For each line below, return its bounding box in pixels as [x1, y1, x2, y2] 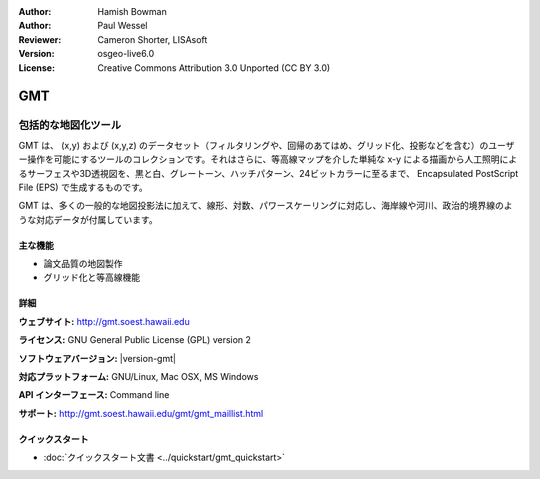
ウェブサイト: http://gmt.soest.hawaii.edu [18, 315, 190, 327]
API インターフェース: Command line [18, 389, 170, 401]
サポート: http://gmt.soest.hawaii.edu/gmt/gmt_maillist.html [18, 407, 264, 419]
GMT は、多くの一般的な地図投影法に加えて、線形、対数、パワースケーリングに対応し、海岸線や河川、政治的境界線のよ [18, 200, 513, 212]
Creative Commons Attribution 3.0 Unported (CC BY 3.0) [97, 61, 331, 74]
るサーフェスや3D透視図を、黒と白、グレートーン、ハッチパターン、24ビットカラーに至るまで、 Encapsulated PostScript [18, 167, 519, 179]
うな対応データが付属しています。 [18, 213, 159, 225]
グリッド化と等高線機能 [43, 271, 140, 284]
